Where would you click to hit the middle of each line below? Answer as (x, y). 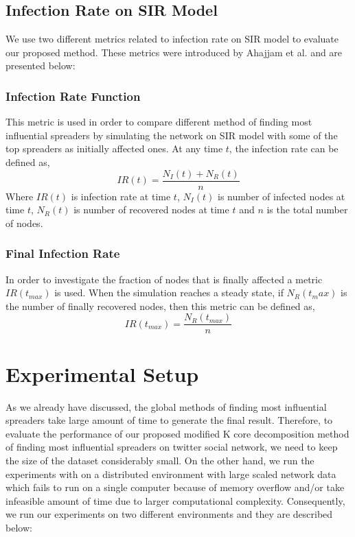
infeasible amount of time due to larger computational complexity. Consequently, (175, 500)
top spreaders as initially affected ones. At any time (114, 148)
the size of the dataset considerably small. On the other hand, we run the (160, 460)
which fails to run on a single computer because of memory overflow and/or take (175, 487)
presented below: (41, 65)
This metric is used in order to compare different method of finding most (159, 122)
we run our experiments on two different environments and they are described (169, 514)
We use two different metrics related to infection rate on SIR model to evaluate (172, 39)
